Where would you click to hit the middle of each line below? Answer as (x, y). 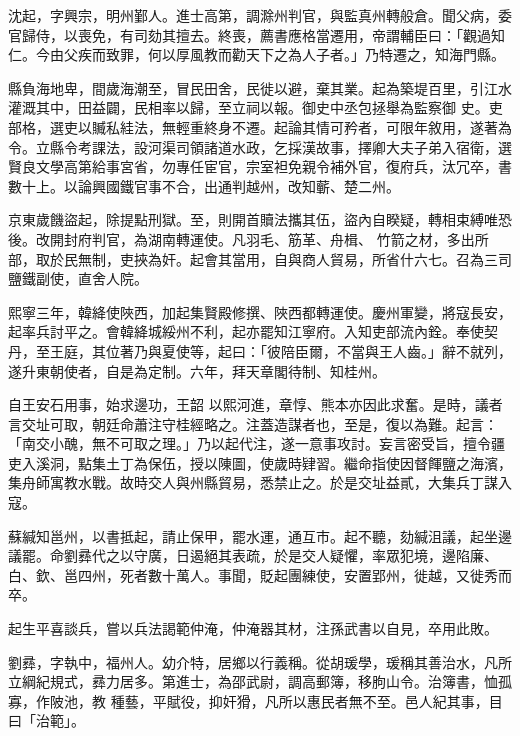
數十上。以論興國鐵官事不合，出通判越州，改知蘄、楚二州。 (204, 185)
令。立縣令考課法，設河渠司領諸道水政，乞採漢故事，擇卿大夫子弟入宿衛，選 (260, 146)
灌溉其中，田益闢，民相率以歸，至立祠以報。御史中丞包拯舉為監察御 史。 (248, 107)
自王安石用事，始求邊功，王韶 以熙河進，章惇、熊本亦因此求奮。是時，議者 (255, 404)
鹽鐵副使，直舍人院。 (78, 278)
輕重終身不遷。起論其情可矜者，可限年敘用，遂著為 (343, 126)
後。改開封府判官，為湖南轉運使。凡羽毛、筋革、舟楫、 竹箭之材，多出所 (248, 238)
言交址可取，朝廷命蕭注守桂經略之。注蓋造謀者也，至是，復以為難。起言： (253, 423)
